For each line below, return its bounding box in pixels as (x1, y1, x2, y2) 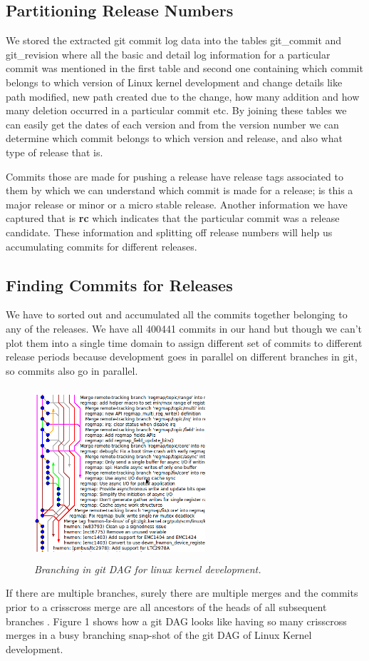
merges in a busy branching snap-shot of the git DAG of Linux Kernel (6, 627, 312, 642)
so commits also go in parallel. (6, 363, 138, 378)
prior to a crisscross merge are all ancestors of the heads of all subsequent (6, 600, 327, 615)
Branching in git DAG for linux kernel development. (34, 561, 261, 576)
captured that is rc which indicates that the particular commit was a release (6, 211, 340, 226)
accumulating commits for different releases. (6, 238, 197, 253)
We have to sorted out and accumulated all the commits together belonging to (6, 307, 348, 322)
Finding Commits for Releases (6, 273, 233, 296)
